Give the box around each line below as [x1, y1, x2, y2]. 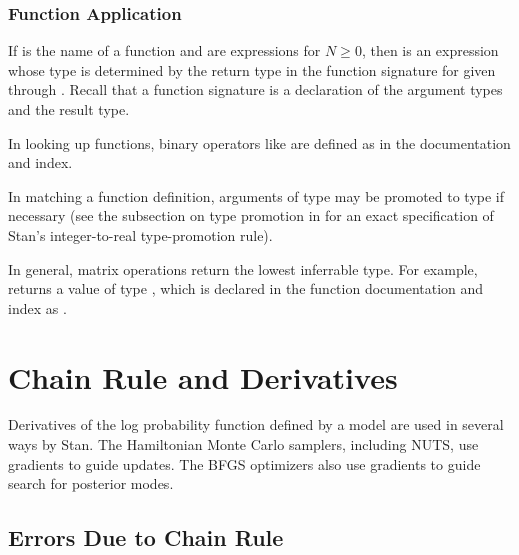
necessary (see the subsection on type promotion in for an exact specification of [8, 205, 494, 226]
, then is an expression [361, 40, 499, 61]
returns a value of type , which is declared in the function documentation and [8, 278, 484, 299]
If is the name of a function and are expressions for [8, 40, 321, 61]
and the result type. [8, 99, 130, 119]
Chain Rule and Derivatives [8, 356, 398, 397]
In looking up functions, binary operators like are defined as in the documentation [8, 132, 511, 153]
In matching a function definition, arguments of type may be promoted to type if [8, 185, 505, 206]
